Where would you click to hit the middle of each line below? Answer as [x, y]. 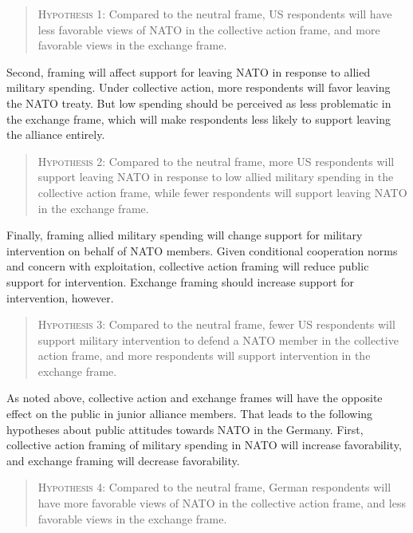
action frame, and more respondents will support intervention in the [204, 355]
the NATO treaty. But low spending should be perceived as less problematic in [199, 103]
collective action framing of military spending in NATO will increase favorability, [204, 445]
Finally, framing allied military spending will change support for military [185, 235]
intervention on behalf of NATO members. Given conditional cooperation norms [202, 250]
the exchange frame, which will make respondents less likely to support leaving [199, 118]
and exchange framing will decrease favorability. [123, 460]
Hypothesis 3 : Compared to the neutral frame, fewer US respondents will [216, 324]
